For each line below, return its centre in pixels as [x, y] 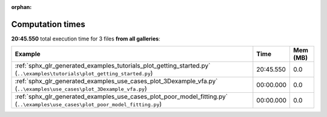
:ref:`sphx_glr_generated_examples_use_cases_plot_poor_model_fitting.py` [121, 96]
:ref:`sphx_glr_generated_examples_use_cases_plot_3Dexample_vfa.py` [116, 81]
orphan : [21, 7]
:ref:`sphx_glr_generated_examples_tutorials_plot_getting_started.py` [113, 66]
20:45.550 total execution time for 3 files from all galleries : [86, 39]
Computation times [48, 24]
